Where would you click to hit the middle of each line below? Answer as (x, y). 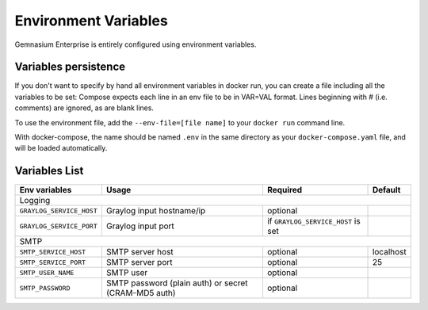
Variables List (49, 171)
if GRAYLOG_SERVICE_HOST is (313, 221)
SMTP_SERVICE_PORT (53, 262)
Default (386, 190)
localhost (390, 252)
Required (285, 190)
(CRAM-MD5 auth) (141, 293)
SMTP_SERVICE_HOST (53, 252)
